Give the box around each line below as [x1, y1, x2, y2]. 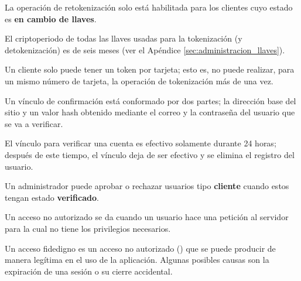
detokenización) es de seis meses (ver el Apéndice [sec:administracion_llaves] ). [5, 43, 285, 56]
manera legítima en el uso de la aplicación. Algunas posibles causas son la [5, 253, 269, 266]
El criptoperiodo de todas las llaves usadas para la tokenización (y [5, 32, 242, 44]
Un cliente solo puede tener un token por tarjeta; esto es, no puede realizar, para [5, 63, 295, 76]
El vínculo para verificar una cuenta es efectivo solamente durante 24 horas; [5, 137, 276, 149]
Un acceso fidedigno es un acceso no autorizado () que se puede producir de [5, 242, 276, 254]
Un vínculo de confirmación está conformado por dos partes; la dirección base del [5, 94, 296, 107]
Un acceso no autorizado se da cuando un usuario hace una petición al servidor [5, 211, 289, 223]
